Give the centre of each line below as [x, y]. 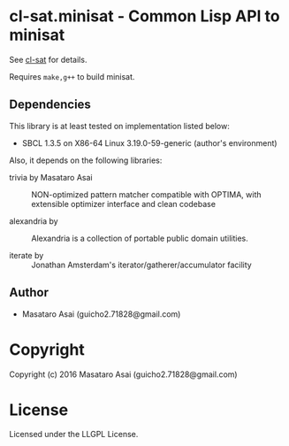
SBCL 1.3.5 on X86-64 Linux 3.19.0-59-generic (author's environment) [149, 142]
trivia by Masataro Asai [51, 177]
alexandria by [34, 221]
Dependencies [50, 105]
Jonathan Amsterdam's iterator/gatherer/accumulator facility [141, 265]
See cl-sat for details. [48, 59]
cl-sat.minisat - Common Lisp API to [144, 16]
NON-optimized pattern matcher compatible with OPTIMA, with [147, 194]
